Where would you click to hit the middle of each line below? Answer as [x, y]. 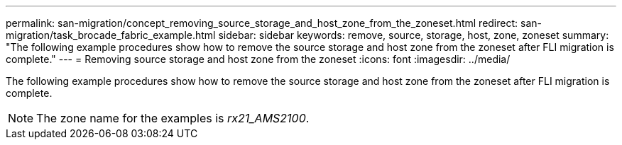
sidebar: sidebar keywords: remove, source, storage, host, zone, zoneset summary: [414, 35]
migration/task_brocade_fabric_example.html [111, 35]
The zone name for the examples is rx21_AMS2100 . [173, 118]
